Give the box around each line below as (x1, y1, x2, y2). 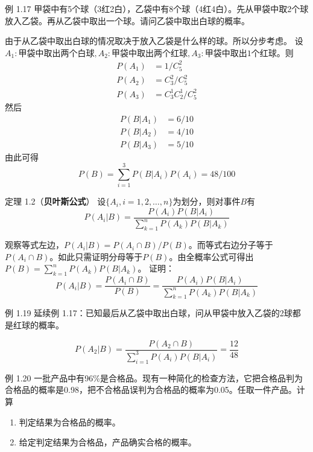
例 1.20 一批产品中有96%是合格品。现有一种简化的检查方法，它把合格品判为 (5, 371, 303, 384)
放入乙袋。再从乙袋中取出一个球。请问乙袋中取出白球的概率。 (5, 14, 250, 27)
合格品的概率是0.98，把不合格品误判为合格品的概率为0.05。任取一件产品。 (5, 383, 297, 396)
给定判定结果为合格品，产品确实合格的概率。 (19, 436, 197, 448)
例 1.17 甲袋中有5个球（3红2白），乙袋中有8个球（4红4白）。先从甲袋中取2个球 (5, 2, 309, 14)
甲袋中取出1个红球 (204, 49, 277, 58)
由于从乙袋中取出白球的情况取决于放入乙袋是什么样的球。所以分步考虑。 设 (5, 34, 303, 47)
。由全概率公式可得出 (169, 250, 254, 263)
